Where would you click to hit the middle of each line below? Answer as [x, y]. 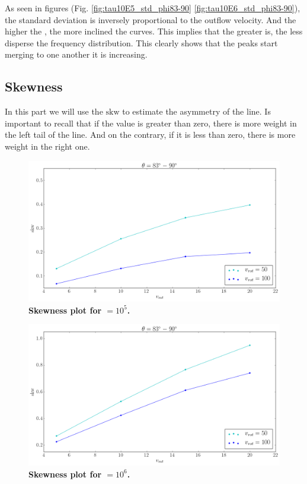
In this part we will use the [54, 111]
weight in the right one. [47, 146]
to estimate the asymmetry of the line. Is [196, 111]
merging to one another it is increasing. [76, 54]
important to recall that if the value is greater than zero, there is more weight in [151, 123]
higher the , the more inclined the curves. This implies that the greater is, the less [154, 31]
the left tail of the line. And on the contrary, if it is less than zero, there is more [150, 135]
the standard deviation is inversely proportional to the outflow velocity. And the [151, 19]
